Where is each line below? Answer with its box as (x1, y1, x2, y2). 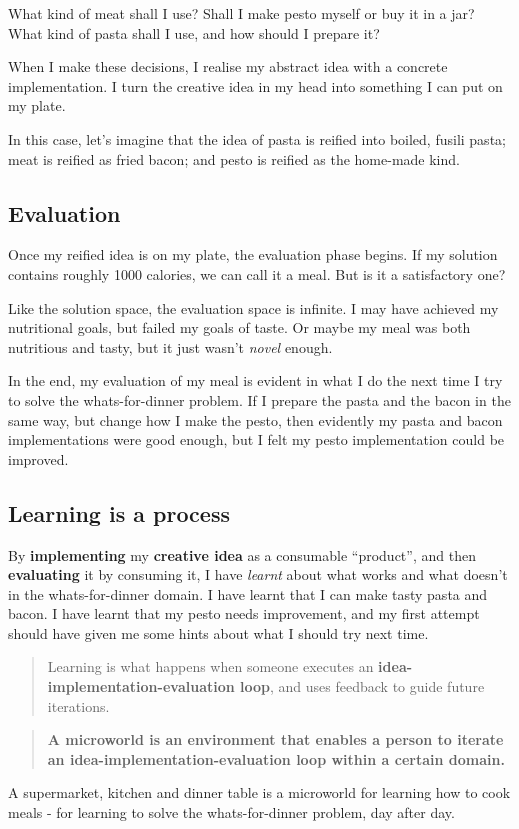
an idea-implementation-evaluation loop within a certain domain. (47, 748, 505, 769)
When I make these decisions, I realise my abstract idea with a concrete (8, 56, 448, 77)
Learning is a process (8, 497, 230, 528)
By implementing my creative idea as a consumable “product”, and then (8, 544, 476, 565)
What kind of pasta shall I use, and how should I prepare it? (8, 22, 380, 43)
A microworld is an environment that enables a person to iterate (47, 729, 504, 750)
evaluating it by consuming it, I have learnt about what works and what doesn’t (8, 564, 508, 585)
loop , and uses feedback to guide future (240, 676, 485, 697)
